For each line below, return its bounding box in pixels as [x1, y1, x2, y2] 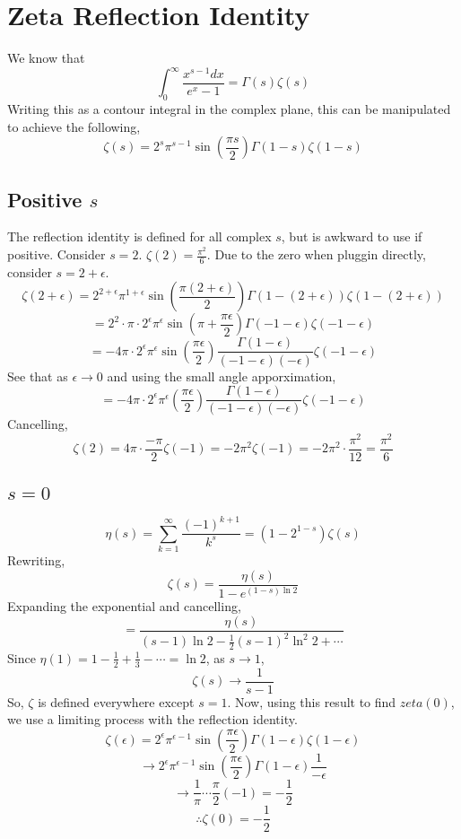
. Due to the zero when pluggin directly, [206, 245, 426, 264]
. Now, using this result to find [227, 692, 396, 711]
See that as [7, 366, 68, 385]
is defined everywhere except [38, 692, 195, 711]
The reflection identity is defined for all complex [7, 227, 272, 246]
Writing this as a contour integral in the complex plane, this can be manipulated [7, 100, 451, 118]
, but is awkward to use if [281, 227, 422, 246]
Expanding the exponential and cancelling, [7, 597, 241, 616]
